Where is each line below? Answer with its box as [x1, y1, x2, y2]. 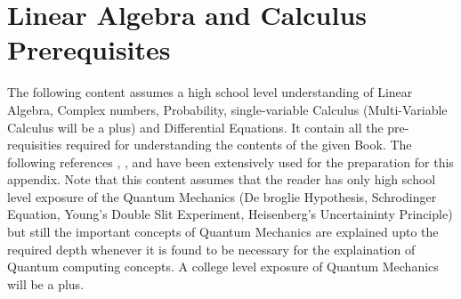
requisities [7, 135, 62, 154]
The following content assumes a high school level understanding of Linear [7, 83, 413, 101]
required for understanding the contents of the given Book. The [65, 135, 412, 154]
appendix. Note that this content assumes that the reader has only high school [7, 170, 436, 189]
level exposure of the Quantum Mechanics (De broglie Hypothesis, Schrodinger [7, 187, 437, 206]
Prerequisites [7, 31, 171, 68]
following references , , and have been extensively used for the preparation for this [7, 152, 454, 171]
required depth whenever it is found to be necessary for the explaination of [7, 239, 416, 258]
